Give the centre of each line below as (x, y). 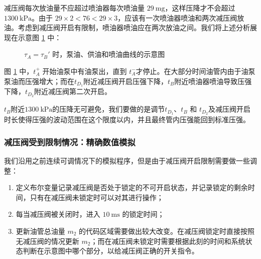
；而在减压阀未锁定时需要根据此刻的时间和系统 (168, 241)
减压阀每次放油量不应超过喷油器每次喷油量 (74, 8)
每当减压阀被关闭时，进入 (58, 214)
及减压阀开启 (229, 109)
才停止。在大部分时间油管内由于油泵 (195, 71)
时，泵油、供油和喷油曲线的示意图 (109, 54)
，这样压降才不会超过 (200, 8)
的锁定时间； (143, 214)
